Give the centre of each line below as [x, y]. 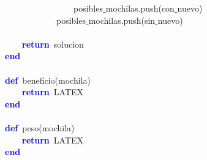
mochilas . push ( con [140, 8]
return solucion [53, 44]
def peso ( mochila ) [40, 127]
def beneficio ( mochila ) [48, 80]
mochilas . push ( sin [122, 20]
